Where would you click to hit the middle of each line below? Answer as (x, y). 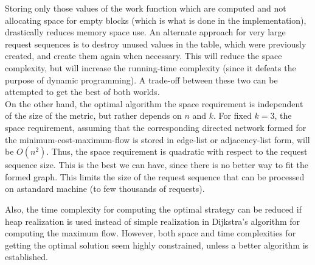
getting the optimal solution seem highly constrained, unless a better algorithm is (157, 245)
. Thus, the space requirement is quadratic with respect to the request (177, 151)
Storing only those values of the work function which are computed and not (146, 8)
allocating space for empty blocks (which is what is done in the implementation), (156, 20)
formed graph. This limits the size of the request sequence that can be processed (155, 176)
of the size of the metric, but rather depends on (93, 115)
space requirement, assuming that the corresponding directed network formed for (156, 127)
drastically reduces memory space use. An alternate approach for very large (145, 32)
